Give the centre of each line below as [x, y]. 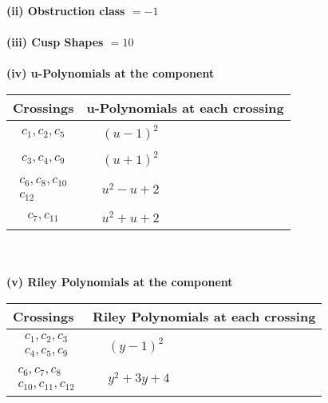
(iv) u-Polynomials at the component [111, 73]
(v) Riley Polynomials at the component [120, 282]
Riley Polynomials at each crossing [204, 316]
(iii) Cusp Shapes [55, 42]
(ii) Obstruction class [66, 10]
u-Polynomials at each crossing [185, 107]
